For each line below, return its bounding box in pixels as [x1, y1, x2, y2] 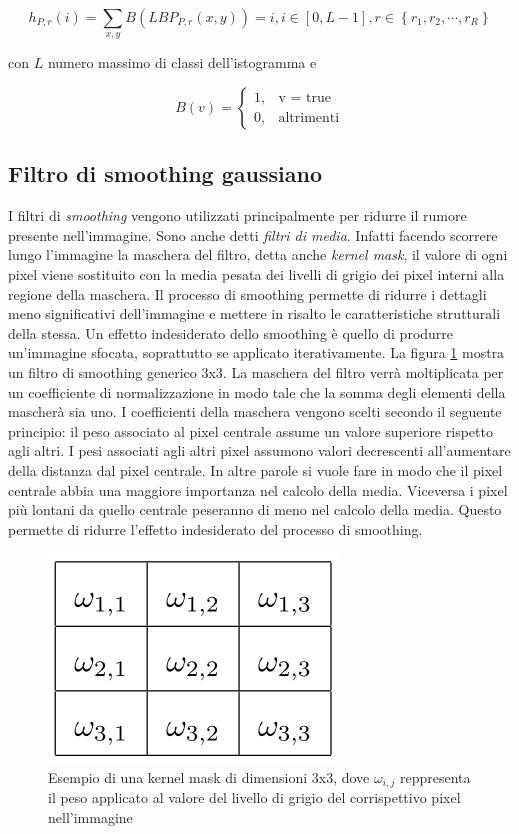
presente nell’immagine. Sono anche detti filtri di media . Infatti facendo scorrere [8, 224, 498, 245]
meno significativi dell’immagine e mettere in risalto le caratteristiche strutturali [8, 303, 501, 324]
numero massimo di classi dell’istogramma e [47, 52, 317, 73]
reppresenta [399, 766, 471, 787]
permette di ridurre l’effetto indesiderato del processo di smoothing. [8, 518, 423, 539]
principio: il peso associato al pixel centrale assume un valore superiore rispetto [8, 420, 493, 441]
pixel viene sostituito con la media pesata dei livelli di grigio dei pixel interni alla [8, 263, 505, 284]
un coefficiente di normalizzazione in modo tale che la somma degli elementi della [8, 381, 506, 402]
